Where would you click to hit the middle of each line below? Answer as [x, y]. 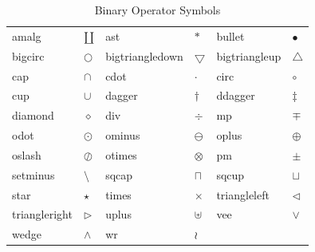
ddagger [236, 95]
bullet [230, 35]
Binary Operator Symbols [157, 10]
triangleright [42, 214]
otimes [121, 154]
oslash [27, 154]
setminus [33, 174]
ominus [123, 135]
